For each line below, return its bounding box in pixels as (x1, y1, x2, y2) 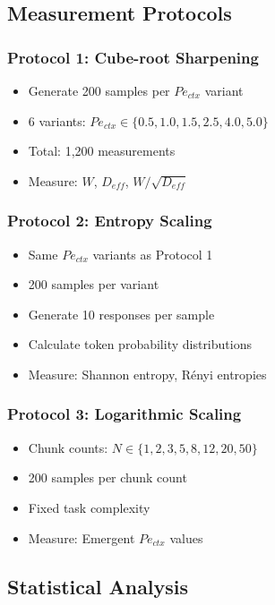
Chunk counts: (28, 438, 108, 456)
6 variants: (28, 111, 86, 130)
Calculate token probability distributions (28, 335, 252, 354)
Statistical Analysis (7, 572, 189, 600)
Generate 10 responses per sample (28, 304, 215, 323)
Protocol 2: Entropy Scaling (7, 209, 212, 232)
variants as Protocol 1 (92, 244, 213, 263)
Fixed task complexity (28, 498, 150, 516)
